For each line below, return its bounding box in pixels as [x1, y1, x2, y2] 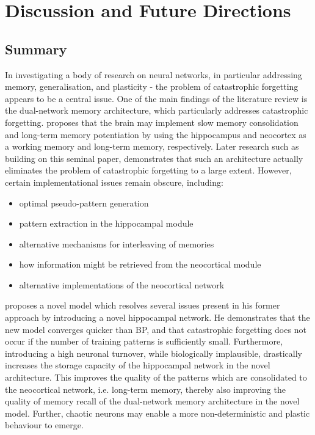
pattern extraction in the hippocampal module [19, 217, 194, 230]
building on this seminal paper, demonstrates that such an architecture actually [5, 152, 303, 164]
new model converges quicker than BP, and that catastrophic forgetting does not [5, 323, 306, 335]
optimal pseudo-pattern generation [19, 196, 149, 209]
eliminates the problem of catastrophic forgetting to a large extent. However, [5, 164, 292, 177]
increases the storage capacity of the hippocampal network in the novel [5, 359, 270, 371]
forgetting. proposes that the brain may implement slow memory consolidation [5, 115, 299, 128]
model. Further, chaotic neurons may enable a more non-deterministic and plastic [5, 406, 310, 419]
